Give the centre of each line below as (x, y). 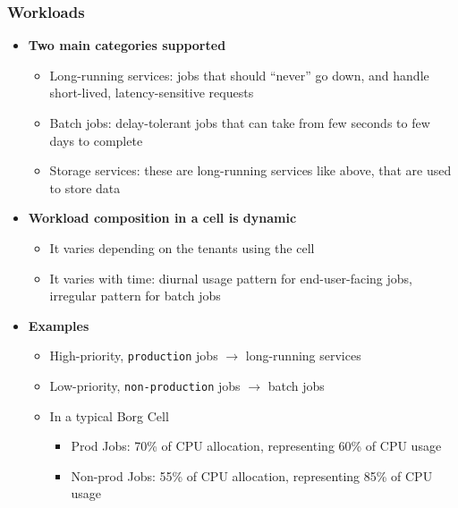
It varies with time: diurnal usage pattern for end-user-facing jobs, (231, 278)
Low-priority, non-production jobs (145, 385)
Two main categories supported (127, 45)
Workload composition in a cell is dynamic (162, 218)
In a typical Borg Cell (109, 415)
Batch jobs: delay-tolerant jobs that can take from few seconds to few (240, 123)
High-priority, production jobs (134, 356)
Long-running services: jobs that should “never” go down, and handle (239, 75)
